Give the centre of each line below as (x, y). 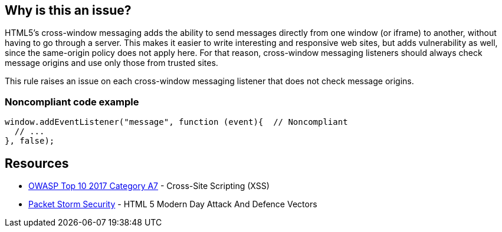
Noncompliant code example (72, 102)
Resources (37, 163)
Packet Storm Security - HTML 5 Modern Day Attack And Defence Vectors (173, 204)
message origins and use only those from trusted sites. (111, 63)
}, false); (30, 141)
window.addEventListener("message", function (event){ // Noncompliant (176, 122)
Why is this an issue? (68, 10)
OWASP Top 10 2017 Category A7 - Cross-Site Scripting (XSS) (149, 186)
